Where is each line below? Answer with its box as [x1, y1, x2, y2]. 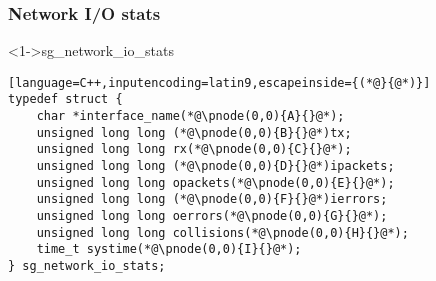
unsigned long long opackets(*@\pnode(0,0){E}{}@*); [36, 175, 395, 190]
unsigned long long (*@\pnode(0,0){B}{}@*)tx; [36, 125, 352, 140]
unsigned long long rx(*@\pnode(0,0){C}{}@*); [36, 142, 352, 157]
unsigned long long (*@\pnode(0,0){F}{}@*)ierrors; [36, 192, 388, 207]
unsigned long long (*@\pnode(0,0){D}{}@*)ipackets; [36, 159, 395, 174]
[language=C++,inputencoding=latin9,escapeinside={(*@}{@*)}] [8, 75, 431, 90]
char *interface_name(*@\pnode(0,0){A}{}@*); [36, 109, 345, 124]
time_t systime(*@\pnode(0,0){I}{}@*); [36, 242, 302, 257]
